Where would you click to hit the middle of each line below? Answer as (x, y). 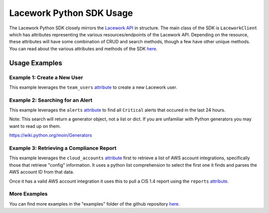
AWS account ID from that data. (42, 172)
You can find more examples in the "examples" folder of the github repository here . (95, 204)
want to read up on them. (35, 126)
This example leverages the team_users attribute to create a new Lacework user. (93, 87)
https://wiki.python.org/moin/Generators (51, 135)
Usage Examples (36, 63)
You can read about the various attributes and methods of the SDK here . (83, 49)
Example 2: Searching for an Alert (51, 100)
